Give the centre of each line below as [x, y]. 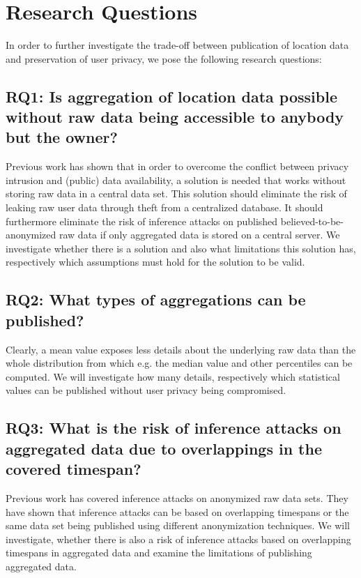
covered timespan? [74, 469]
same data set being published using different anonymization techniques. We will [178, 525]
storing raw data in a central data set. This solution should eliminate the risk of [176, 193]
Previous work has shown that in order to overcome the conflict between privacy [177, 166]
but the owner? [62, 137]
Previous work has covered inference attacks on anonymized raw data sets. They [177, 498]
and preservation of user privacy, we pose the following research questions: [164, 58]
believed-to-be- [312, 221]
